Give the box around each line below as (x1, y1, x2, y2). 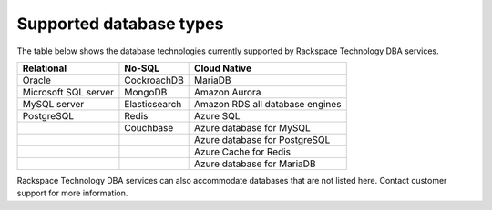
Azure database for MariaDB (194, 157, 316, 170)
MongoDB (124, 85, 168, 98)
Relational (22, 62, 67, 75)
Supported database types (16, 14, 224, 34)
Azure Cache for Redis (194, 145, 292, 158)
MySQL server (22, 97, 85, 110)
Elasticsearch (124, 97, 182, 110)
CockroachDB (124, 74, 184, 86)
